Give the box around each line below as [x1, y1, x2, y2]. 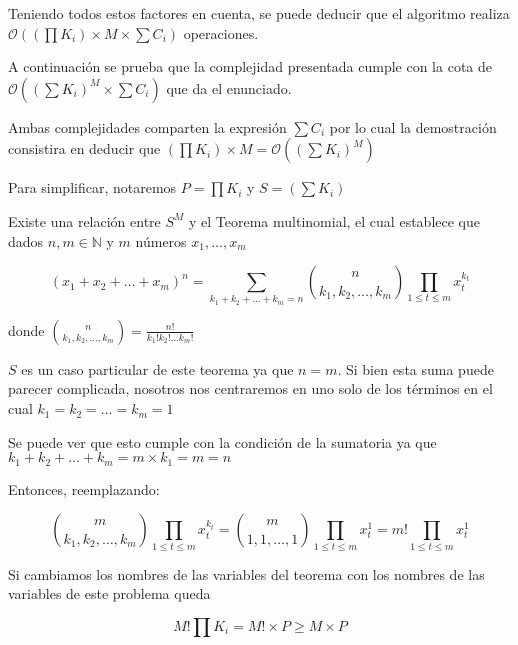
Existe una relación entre [8, 210, 161, 231]
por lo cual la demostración [329, 116, 497, 137]
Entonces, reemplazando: [8, 478, 160, 499]
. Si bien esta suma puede [337, 358, 494, 379]
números [135, 230, 187, 251]
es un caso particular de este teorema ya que [21, 358, 294, 379]
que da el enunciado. [166, 77, 292, 98]
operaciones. [183, 22, 259, 43]
